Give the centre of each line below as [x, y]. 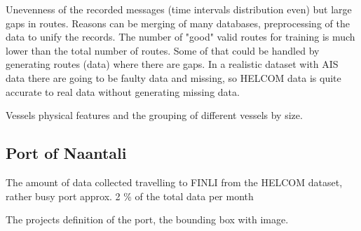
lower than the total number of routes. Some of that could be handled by [163, 50]
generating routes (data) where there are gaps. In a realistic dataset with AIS [172, 64]
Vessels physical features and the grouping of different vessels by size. [154, 115]
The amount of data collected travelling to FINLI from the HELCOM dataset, [174, 182]
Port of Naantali [66, 153]
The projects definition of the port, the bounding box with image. [147, 219]
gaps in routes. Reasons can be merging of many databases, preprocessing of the [178, 23]
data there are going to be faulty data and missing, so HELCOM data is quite [173, 77]
